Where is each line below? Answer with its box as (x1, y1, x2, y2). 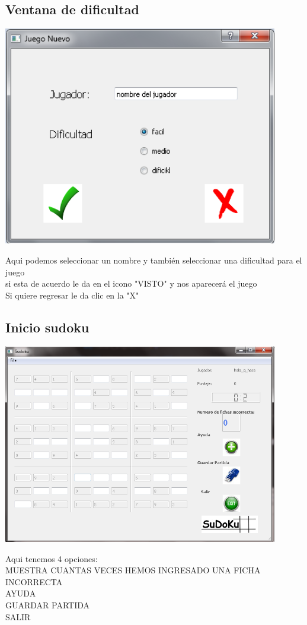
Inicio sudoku (5, 318, 89, 336)
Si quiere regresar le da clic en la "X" (5, 288, 139, 301)
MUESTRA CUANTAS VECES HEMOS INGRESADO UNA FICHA (5, 564, 261, 576)
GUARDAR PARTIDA (5, 598, 90, 611)
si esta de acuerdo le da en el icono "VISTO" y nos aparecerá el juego (5, 277, 257, 290)
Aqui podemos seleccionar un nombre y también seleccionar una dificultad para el (5, 253, 302, 266)
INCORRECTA (5, 575, 63, 588)
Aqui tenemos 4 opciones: (5, 552, 98, 564)
